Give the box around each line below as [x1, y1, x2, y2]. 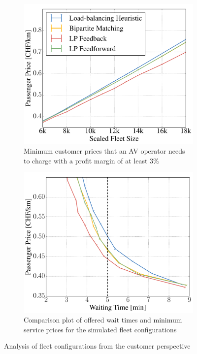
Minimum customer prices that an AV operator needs [24, 146, 185, 156]
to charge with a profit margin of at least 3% [24, 155, 159, 165]
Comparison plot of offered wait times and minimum [24, 315, 182, 325]
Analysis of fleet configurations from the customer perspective [4, 341, 191, 351]
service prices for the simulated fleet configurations [24, 324, 177, 334]
